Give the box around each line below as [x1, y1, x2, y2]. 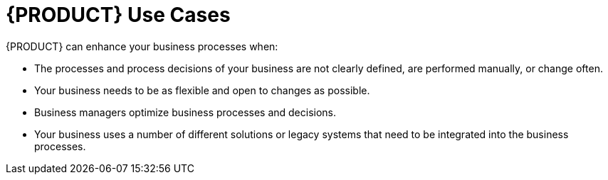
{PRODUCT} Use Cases [6, 3, 231, 27]
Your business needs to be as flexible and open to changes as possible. [34, 84, 370, 96]
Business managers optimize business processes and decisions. [34, 106, 337, 118]
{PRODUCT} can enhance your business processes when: [6, 40, 278, 52]
